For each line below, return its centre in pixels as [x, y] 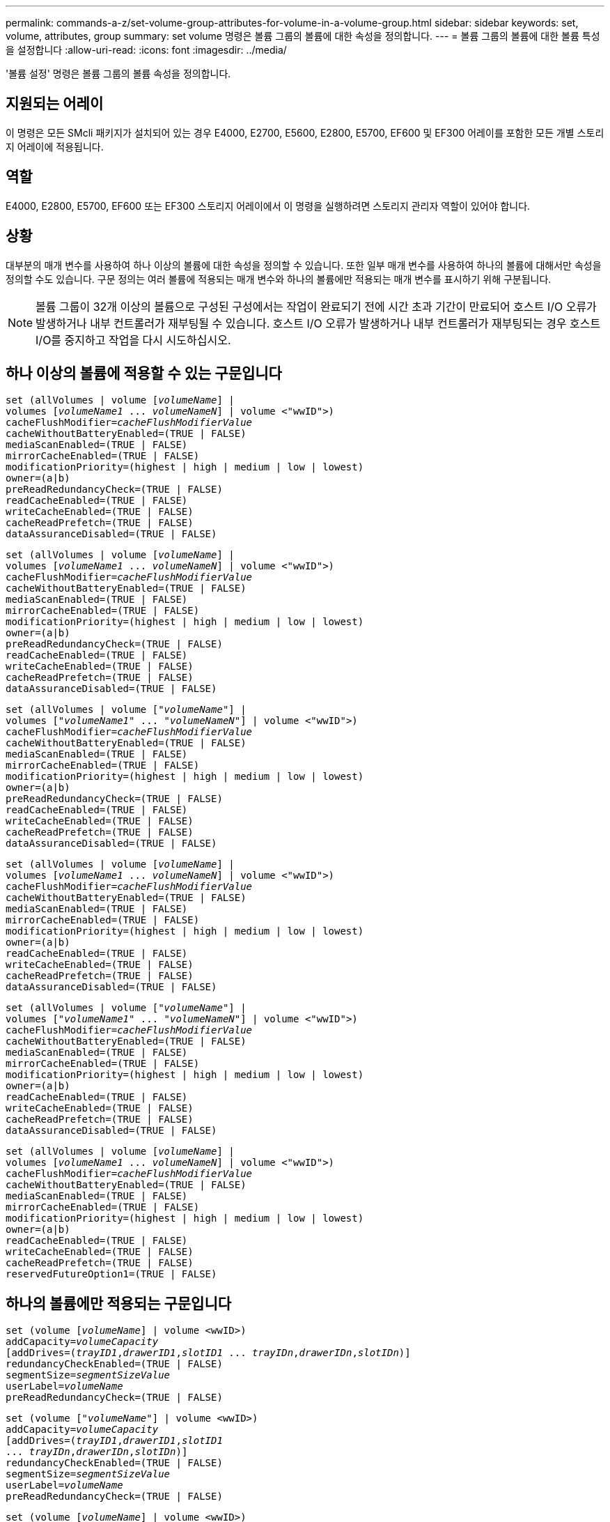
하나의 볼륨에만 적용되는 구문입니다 [119, 1303]
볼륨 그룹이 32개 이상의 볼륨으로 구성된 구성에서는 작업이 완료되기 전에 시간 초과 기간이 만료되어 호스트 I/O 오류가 [316, 306]
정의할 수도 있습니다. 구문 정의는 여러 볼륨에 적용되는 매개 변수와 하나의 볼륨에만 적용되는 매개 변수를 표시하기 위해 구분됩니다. [279, 279]
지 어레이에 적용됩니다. [55, 146]
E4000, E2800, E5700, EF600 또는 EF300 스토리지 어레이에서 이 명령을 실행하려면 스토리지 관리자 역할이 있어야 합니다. [268, 206]
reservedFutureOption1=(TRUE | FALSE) [111, 1274]
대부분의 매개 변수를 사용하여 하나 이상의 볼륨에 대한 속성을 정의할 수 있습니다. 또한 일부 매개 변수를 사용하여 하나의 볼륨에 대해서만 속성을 [304, 265]
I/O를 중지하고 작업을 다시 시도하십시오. [133, 340]
